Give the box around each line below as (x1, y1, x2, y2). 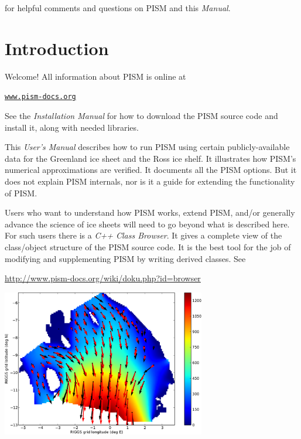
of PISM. (5, 186, 37, 199)
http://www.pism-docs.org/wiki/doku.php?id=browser (5, 272, 201, 284)
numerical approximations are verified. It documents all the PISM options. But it (5, 164, 297, 176)
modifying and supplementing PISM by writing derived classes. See (5, 252, 246, 264)
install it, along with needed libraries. (5, 121, 139, 133)
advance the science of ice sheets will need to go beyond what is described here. (5, 217, 290, 230)
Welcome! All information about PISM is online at (5, 70, 186, 82)
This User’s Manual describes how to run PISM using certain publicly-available (5, 141, 290, 153)
